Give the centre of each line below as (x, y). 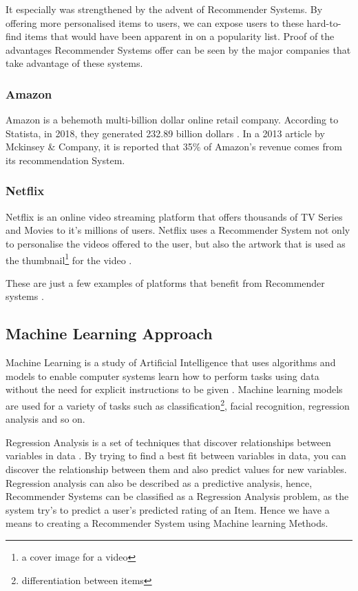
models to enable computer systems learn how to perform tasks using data (162, 375)
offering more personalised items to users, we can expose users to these (155, 22)
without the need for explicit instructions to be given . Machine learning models (174, 389)
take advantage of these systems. (74, 63)
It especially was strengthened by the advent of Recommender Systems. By (164, 9)
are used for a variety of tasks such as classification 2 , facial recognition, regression (178, 404)
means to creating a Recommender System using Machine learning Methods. (167, 523)
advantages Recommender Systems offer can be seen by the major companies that (178, 49)
